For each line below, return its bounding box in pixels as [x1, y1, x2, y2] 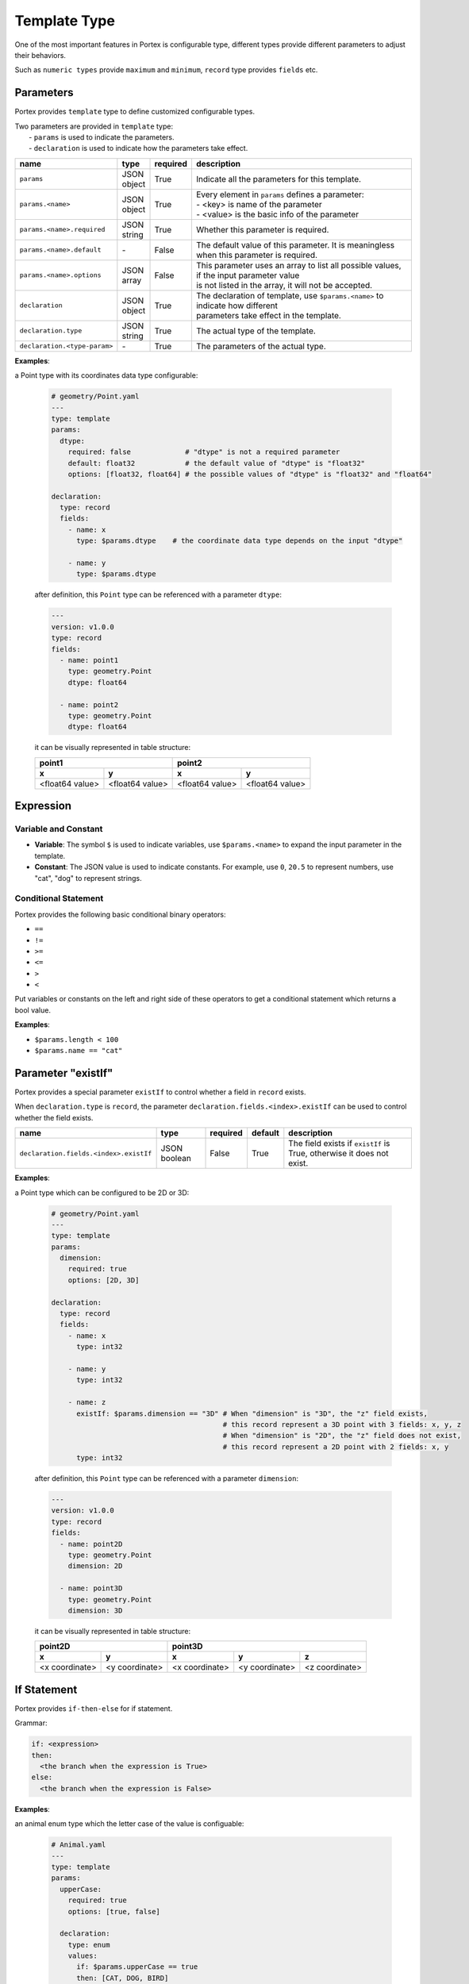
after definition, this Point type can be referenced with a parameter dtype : [34, 590, 282, 599]
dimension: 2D [67, 1562, 123, 1571]
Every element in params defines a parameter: [195, 189, 364, 200]
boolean [160, 1153, 192, 1164]
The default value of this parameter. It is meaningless [195, 239, 395, 250]
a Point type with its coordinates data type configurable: [14, 371, 198, 380]
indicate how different [195, 300, 278, 311]
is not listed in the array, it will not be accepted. [195, 279, 373, 290]
